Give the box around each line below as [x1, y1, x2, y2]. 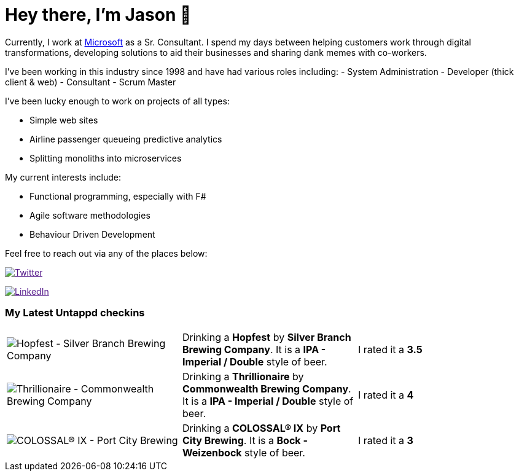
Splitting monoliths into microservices [29, 152, 182, 163]
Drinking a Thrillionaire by [182, 370, 304, 383]
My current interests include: [5, 171, 121, 182]
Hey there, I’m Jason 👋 [5, 4, 192, 25]
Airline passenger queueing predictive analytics [29, 133, 222, 144]
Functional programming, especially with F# [29, 190, 206, 201]
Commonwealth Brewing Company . [182, 382, 351, 395]
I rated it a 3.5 [357, 343, 423, 356]
